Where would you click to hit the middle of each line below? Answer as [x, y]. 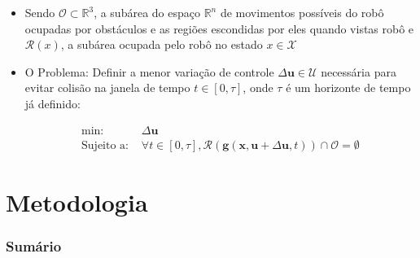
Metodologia [77, 201]
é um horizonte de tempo [348, 87]
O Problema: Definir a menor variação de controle [149, 71]
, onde [258, 87]
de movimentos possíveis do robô [302, 12]
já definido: [52, 103]
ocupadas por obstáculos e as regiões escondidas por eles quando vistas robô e [219, 28]
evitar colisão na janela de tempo [107, 87]
